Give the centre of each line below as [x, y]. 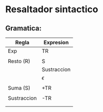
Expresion [56, 43]
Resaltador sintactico [52, 9]
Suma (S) [19, 88]
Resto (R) [19, 61]
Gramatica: [24, 28]
